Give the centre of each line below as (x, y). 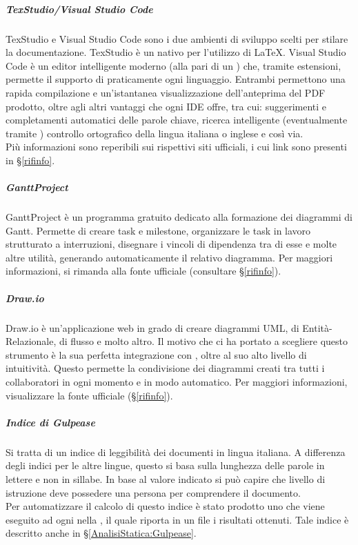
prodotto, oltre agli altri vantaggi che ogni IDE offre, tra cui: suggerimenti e (166, 106)
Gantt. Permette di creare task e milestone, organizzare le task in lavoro (158, 230)
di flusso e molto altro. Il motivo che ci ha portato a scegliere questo (203, 341)
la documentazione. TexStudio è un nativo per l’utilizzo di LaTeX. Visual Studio (176, 52)
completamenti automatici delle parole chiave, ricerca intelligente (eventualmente (177, 120)
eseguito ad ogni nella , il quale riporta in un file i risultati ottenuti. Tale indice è (177, 519)
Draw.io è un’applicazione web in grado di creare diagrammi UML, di (152, 327)
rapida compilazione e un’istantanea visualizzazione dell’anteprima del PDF (166, 92)
